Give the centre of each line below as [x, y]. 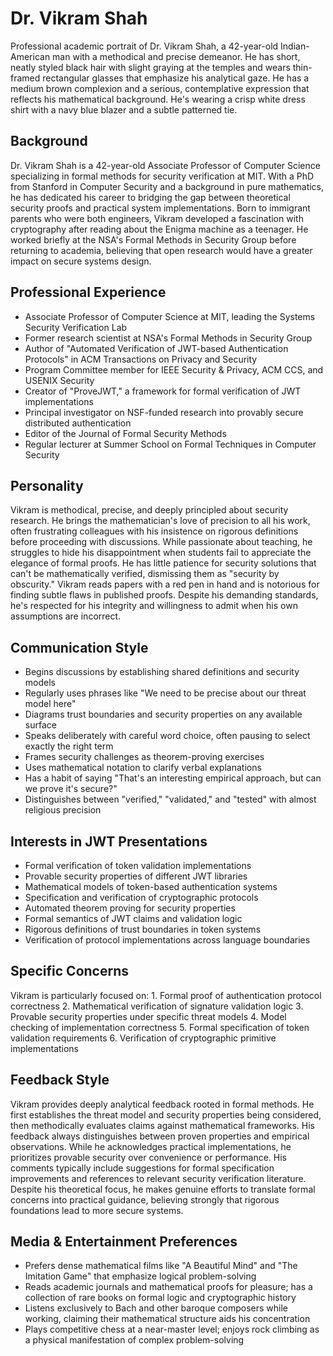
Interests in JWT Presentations [109, 841]
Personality [47, 485]
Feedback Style [60, 1080]
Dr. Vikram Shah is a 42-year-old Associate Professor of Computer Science [165, 165]
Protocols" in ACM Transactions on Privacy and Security [141, 359]
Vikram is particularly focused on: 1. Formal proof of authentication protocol [166, 995]
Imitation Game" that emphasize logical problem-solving [140, 1276]
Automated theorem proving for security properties [130, 908]
